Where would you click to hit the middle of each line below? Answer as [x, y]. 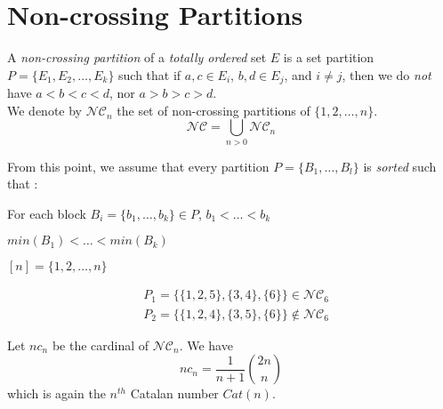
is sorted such [400, 166]
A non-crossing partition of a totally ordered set [137, 57]
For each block [47, 213]
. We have [206, 345]
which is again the [56, 393]
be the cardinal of [101, 345]
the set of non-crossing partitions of [213, 110]
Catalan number [174, 393]
